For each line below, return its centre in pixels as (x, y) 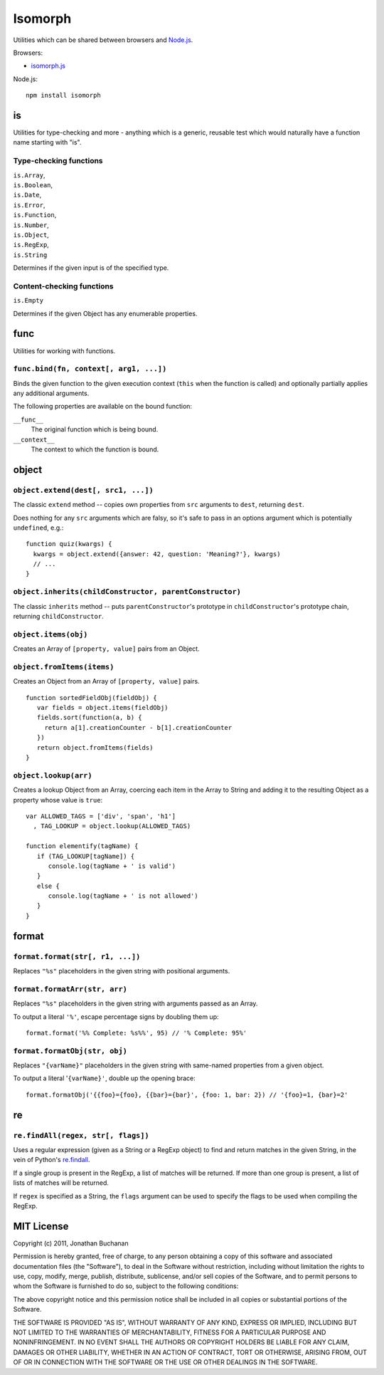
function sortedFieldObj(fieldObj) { (92, 697)
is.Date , (27, 195)
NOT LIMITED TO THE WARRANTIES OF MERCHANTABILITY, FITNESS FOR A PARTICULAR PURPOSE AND (170, 1332)
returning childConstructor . (58, 617)
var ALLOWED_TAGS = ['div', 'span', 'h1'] (101, 816)
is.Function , (35, 215)
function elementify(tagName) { (82, 846)
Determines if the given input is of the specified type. (91, 268)
